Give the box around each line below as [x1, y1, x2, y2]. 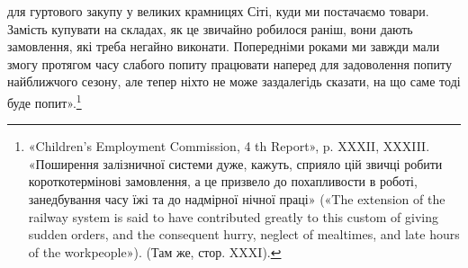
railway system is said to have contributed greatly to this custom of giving [28, 207, 438, 226]
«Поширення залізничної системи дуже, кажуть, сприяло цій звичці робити [28, 154, 443, 173]
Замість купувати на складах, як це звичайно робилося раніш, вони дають [7, 19, 413, 38]
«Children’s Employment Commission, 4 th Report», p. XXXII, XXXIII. [28, 137, 430, 156]
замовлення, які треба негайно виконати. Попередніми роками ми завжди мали [7, 37, 440, 56]
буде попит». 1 [7, 90, 82, 112]
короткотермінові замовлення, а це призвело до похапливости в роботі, [28, 172, 418, 191]
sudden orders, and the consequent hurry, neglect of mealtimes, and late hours [28, 225, 460, 244]
